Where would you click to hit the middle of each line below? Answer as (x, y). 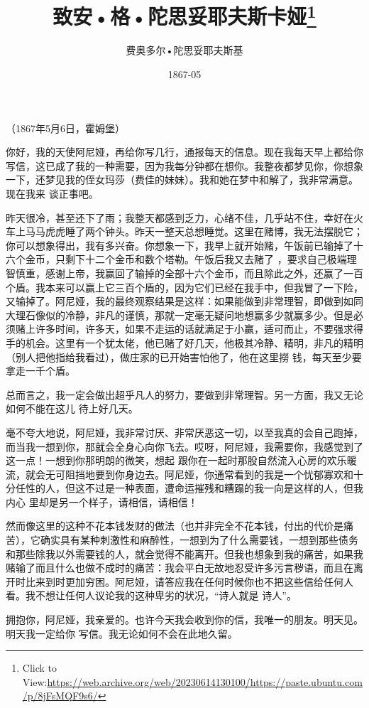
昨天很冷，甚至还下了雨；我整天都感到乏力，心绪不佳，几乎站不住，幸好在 (180, 217)
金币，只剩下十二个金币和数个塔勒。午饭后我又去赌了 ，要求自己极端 (186, 259)
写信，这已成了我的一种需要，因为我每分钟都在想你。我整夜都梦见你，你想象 (184, 165)
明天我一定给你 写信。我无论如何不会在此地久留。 (122, 633)
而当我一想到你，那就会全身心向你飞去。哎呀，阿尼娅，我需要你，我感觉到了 (184, 446)
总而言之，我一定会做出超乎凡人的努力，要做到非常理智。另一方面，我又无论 (184, 394)
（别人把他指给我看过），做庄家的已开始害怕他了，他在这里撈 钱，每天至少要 (184, 356)
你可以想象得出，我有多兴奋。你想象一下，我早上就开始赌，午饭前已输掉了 (180, 245)
